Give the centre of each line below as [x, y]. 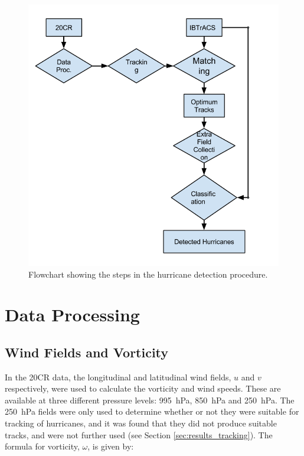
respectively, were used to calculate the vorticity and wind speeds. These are [143, 388]
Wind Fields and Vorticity [87, 352]
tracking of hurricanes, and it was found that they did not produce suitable [141, 423]
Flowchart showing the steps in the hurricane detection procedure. [148, 274]
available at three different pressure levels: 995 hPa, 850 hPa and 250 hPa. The [150, 400]
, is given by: [111, 446]
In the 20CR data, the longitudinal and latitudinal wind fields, [118, 377]
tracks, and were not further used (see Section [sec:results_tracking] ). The [139, 434]
